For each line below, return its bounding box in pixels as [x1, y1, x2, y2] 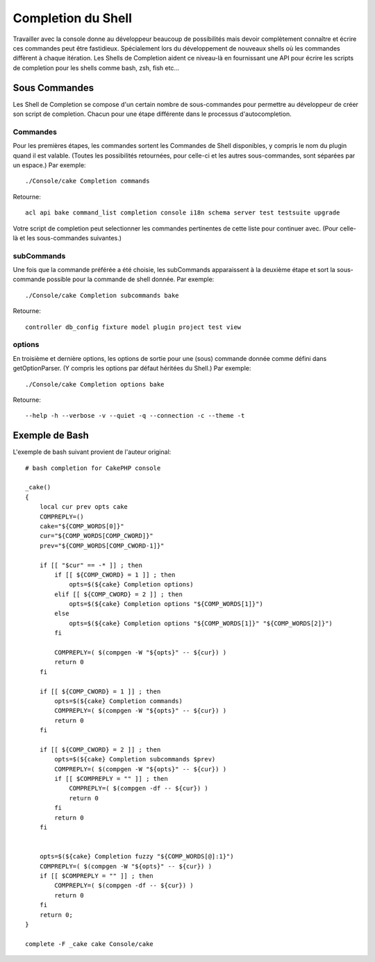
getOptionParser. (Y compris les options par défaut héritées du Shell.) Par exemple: [12, 364, 251, 373]
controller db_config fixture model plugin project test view [25, 323, 242, 331]
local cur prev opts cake [39, 503, 128, 511]
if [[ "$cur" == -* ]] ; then [39, 561, 142, 569]
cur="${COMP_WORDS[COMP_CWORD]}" [39, 532, 154, 540]
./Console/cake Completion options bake [25, 380, 165, 388]
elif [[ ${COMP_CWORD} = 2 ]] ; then [54, 590, 183, 598]
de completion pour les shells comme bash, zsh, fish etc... [12, 63, 180, 72]
